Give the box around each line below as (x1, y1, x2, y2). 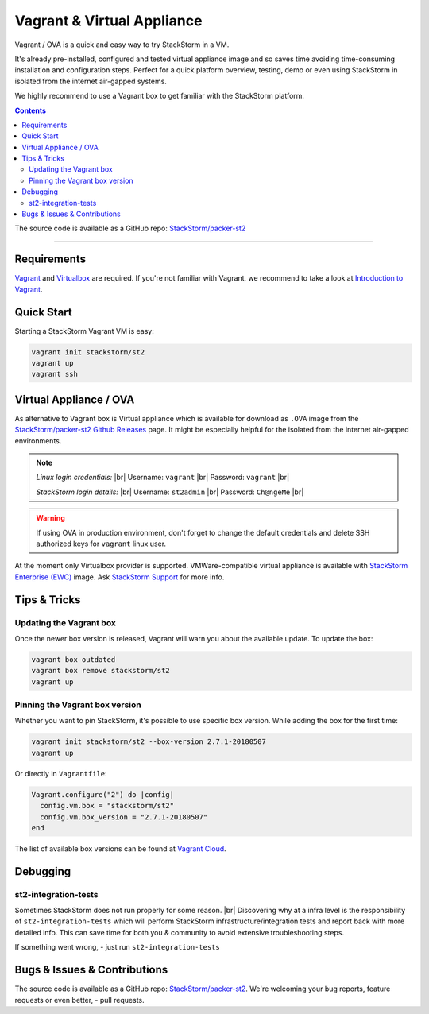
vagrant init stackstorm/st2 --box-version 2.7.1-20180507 (31, 737, 266, 746)
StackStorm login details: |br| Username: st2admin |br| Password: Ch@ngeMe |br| (36, 487, 304, 497)
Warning (36, 513, 65, 523)
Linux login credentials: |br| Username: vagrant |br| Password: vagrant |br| (36, 473, 290, 482)
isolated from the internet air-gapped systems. (14, 76, 167, 86)
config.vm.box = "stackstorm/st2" (40, 801, 175, 811)
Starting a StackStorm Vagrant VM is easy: (14, 326, 154, 335)
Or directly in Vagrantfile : (14, 768, 107, 778)
